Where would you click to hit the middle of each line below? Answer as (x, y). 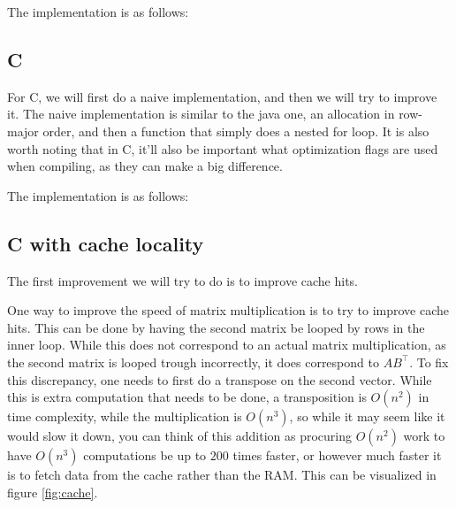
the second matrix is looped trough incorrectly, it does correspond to (193, 362)
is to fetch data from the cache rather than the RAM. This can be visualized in (222, 475)
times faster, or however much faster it (337, 455)
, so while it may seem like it (367, 416)
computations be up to (145, 455)
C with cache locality (106, 243)
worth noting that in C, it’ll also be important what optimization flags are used (223, 148)
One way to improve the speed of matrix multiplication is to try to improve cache (228, 310)
